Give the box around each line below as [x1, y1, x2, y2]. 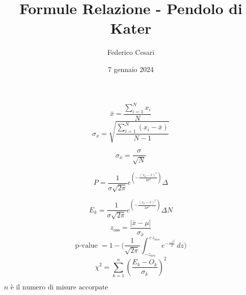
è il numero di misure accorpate [11, 283, 108, 291]
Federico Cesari [107, 47, 154, 57]
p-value [75, 242, 98, 249]
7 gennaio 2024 [108, 63, 154, 74]
